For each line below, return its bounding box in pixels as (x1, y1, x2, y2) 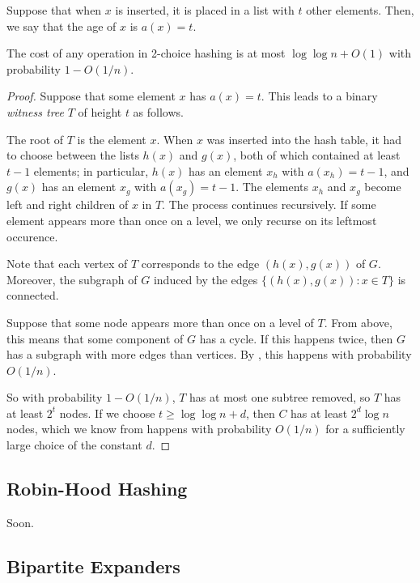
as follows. (133, 103, 184, 120)
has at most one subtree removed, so (189, 389, 371, 406)
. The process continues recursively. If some (162, 196, 376, 213)
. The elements (235, 178, 309, 195)
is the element (77, 130, 146, 147)
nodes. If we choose (59, 404, 155, 421)
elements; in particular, (33, 162, 149, 179)
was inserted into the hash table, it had (206, 130, 402, 147)
